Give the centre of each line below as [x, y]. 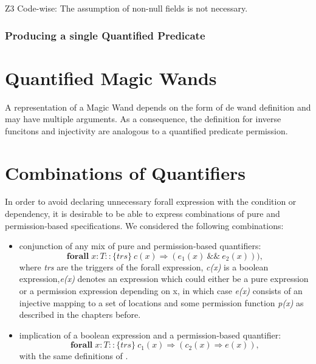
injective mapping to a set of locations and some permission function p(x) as [161, 302]
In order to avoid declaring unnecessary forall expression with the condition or [151, 201]
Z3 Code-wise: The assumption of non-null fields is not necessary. [126, 8]
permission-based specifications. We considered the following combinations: [144, 225]
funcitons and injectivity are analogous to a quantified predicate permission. [146, 130]
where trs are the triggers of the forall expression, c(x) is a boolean [144, 266]
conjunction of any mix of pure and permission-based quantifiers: [140, 246]
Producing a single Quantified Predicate [105, 35]
